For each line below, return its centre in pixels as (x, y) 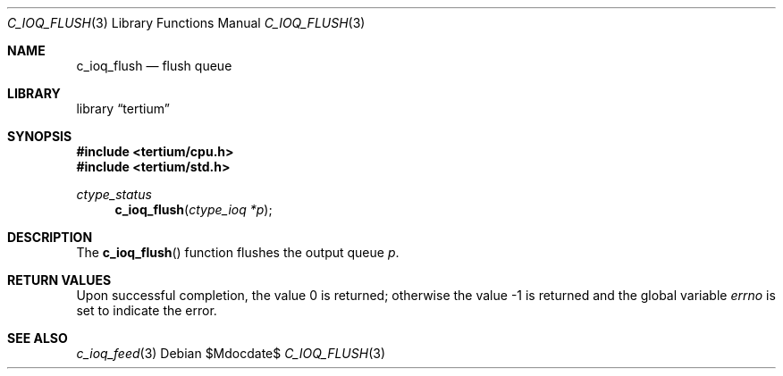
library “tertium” (123, 109)
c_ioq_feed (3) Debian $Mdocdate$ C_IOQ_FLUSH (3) (231, 353)
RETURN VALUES (59, 280)
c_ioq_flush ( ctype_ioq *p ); (194, 209)
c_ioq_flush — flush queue (154, 66)
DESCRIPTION (50, 237)
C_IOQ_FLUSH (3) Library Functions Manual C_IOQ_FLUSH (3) (186, 23)
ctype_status (114, 194)
